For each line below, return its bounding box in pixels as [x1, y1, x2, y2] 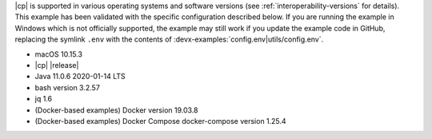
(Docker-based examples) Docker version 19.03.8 [34, 105, 198, 115]
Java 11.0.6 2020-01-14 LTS [34, 72, 126, 81]
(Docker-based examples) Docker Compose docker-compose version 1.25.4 [34, 116, 287, 125]
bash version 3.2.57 [34, 82, 100, 92]
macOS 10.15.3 [34, 49, 83, 59]
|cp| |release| [34, 60, 79, 69]
